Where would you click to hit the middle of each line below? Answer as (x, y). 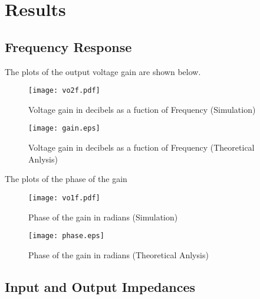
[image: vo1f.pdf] (64, 198)
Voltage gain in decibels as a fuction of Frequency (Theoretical (141, 147)
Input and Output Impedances (100, 286)
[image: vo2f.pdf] (64, 91)
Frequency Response (68, 46)
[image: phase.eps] (66, 236)
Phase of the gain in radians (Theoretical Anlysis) (119, 254)
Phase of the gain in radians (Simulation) (103, 217)
